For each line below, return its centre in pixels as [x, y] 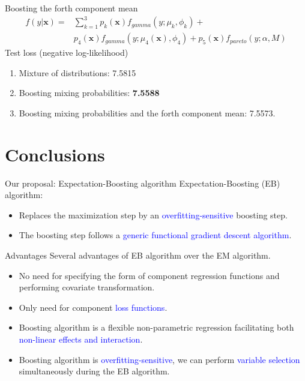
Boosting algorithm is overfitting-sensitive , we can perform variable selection [159, 359]
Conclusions [55, 154]
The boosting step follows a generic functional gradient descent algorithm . [155, 235]
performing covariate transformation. [87, 287]
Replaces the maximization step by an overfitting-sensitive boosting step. [153, 214]
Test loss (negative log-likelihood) [67, 52]
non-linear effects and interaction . [81, 339]
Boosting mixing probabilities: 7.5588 [89, 93]
